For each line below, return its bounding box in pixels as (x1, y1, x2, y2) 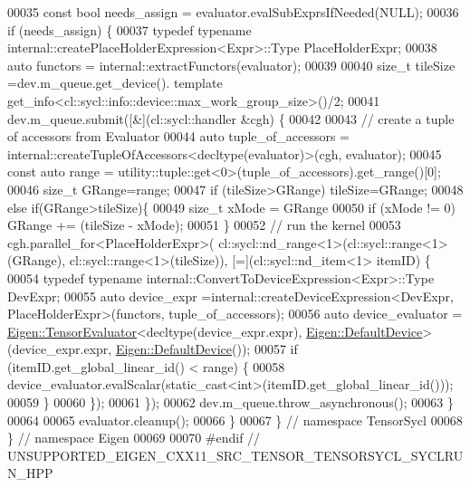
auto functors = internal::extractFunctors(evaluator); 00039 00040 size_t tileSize (7, 55, 456, 74)
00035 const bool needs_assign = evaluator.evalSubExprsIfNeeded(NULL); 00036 (7, 3, 459, 21)
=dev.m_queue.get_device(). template (7, 73, 223, 92)
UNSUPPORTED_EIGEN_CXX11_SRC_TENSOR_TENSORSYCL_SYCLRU (7, 445, 464, 464)
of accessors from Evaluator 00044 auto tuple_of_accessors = (7, 127, 350, 146)
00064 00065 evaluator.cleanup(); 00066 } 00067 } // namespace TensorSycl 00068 (7, 410, 463, 429)
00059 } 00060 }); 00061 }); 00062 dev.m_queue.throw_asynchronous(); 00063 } (7, 393, 454, 412)
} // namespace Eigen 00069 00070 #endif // (7, 428, 261, 447)
